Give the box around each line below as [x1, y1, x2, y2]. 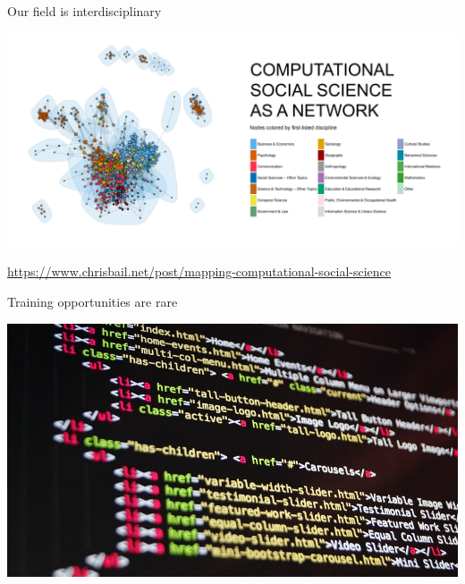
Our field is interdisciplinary [7, 2, 162, 20]
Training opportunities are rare [7, 292, 178, 310]
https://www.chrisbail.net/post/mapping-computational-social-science [7, 262, 392, 281]
